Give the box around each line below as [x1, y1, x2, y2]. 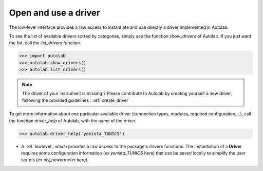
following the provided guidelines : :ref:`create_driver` [22, 97, 130, 103]
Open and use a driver [9, 7, 100, 18]
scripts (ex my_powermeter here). [21, 157, 89, 163]
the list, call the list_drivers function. [9, 40, 81, 46]
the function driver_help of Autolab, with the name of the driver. [9, 117, 136, 124]
